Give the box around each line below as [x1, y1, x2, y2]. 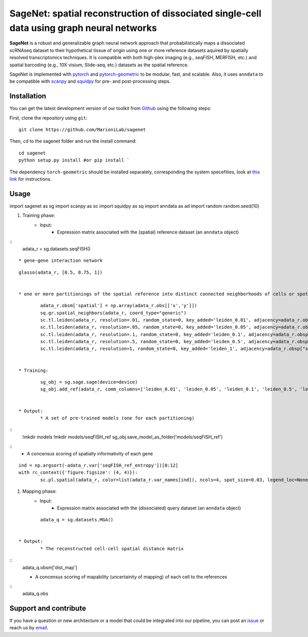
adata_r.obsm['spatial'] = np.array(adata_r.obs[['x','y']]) [40, 303, 198, 309]
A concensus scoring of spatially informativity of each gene [27, 450, 153, 456]
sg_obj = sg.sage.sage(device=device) [40, 379, 138, 385]
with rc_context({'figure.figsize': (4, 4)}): [18, 470, 138, 475]
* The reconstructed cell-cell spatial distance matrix [40, 545, 184, 552]
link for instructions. [9, 175, 52, 182]
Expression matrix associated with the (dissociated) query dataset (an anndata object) [57, 505, 241, 511]
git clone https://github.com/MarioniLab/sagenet [18, 127, 146, 132]
